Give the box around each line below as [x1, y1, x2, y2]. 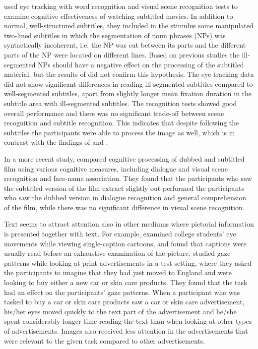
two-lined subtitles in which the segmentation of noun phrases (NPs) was [4, 30, 226, 40]
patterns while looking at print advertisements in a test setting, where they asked [4, 257, 252, 268]
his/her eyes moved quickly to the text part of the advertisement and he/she [4, 306, 237, 316]
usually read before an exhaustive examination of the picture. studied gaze [4, 248, 231, 258]
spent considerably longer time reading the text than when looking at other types [4, 316, 252, 326]
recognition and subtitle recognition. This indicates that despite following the [4, 117, 239, 128]
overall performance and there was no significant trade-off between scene [4, 108, 224, 118]
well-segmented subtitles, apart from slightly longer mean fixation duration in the [4, 88, 252, 99]
